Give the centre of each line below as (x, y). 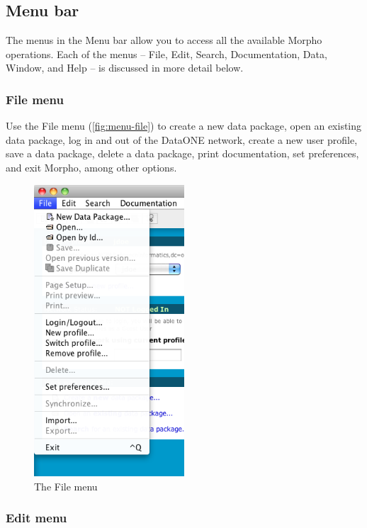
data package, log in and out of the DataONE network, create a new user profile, (182, 139)
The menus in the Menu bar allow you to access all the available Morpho (164, 40)
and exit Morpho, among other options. (91, 167)
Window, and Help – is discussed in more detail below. (125, 68)
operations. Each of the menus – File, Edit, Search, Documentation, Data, (166, 54)
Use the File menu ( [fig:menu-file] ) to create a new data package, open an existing (184, 126)
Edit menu (36, 518)
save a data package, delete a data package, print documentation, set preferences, (182, 153)
